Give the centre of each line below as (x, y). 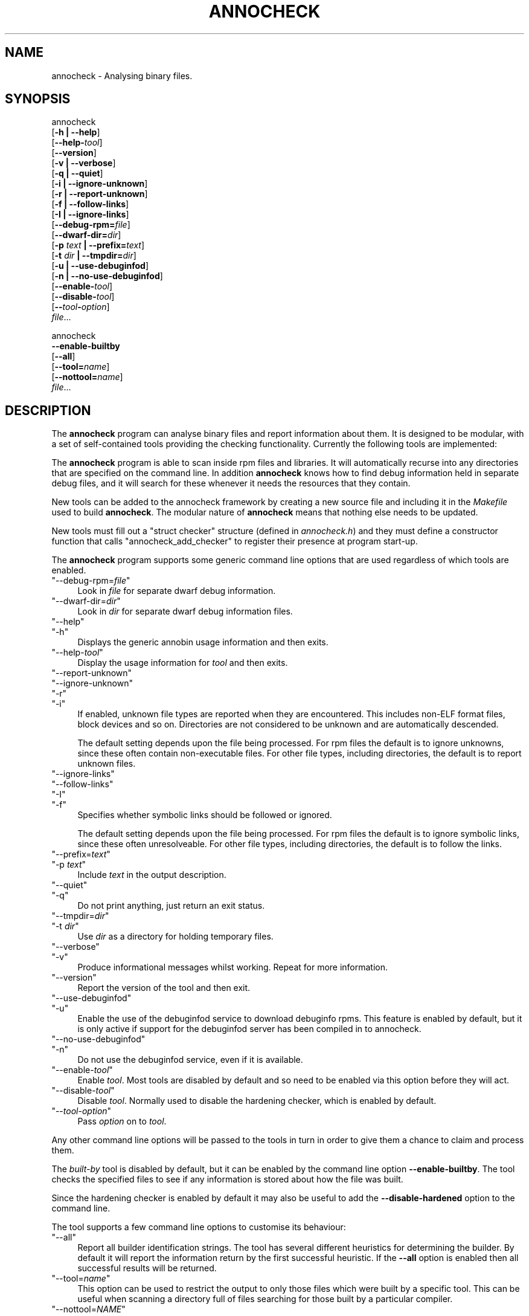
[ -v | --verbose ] (84, 163)
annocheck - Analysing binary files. (122, 76)
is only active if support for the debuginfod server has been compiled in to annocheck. (249, 1029)
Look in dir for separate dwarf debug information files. (185, 611)
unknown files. (107, 764)
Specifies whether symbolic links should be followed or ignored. (205, 815)
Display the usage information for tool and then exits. (183, 663)
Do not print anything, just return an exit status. (171, 906)
